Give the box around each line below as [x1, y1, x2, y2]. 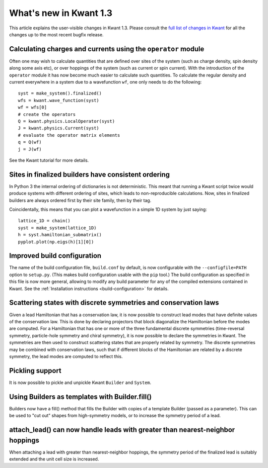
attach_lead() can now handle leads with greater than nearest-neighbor [9, 425, 235, 434]
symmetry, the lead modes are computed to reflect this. [9, 353, 123, 359]
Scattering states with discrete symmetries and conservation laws [9, 298, 219, 307]
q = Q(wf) [18, 139, 42, 145]
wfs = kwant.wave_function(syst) [18, 97, 99, 103]
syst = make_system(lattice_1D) [18, 225, 97, 231]
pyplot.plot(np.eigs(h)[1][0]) [18, 239, 94, 245]
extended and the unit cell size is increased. [9, 456, 99, 462]
